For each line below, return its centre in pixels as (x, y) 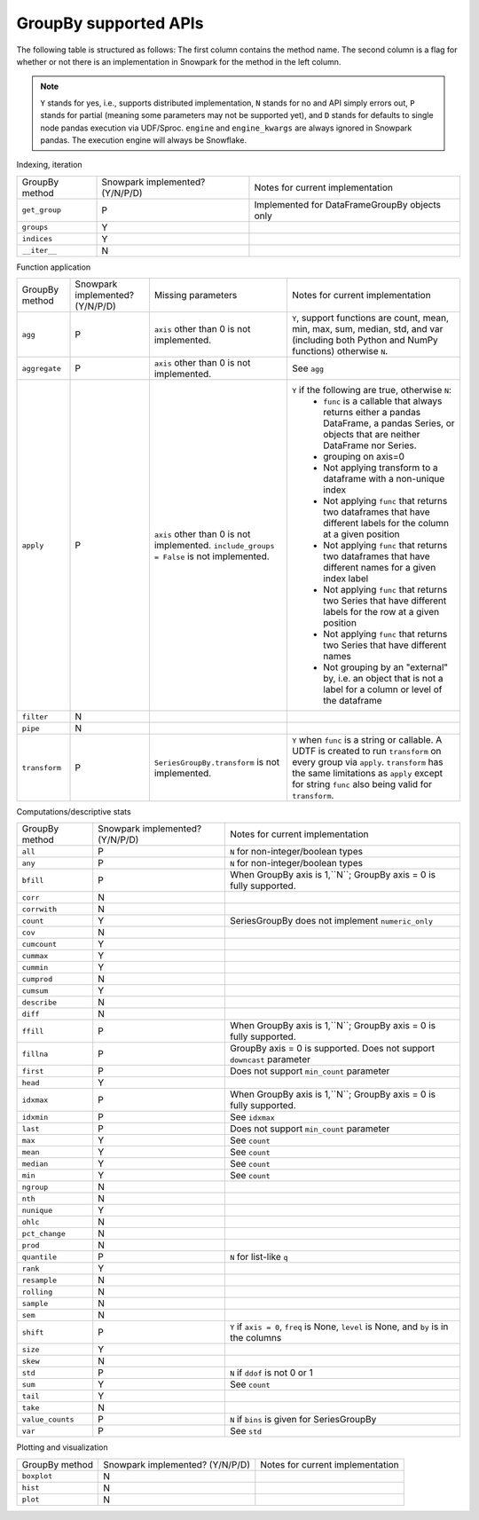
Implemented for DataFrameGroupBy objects (347, 204)
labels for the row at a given (381, 612)
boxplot (37, 1476)
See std (245, 1431)
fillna (35, 1054)
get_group (42, 210)
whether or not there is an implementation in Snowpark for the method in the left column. (179, 61)
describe (39, 1002)
